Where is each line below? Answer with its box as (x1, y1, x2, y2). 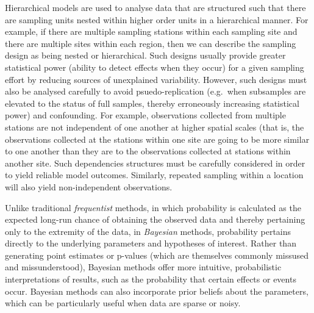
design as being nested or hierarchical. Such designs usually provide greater (5, 49, 286, 62)
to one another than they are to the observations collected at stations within (5, 145, 291, 157)
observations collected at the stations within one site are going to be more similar (5, 132, 310, 145)
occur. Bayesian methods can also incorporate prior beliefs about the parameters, (5, 284, 309, 297)
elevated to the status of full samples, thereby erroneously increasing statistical (5, 96, 299, 109)
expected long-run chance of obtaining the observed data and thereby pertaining (5, 213, 305, 226)
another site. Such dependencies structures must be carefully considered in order (5, 156, 305, 169)
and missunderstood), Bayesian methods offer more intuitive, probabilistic (5, 261, 282, 273)
